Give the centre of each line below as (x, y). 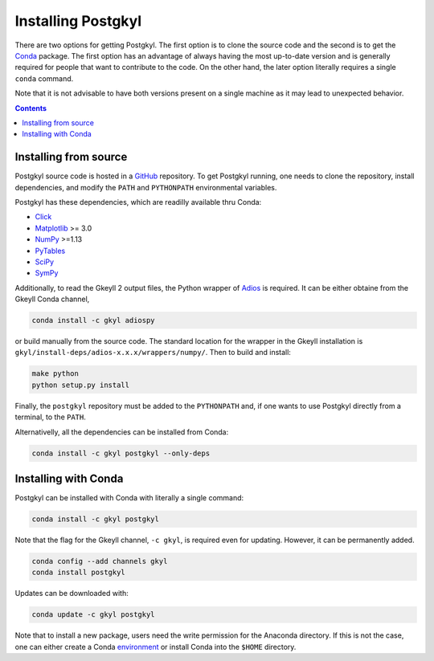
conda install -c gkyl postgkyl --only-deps (121, 453)
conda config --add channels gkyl (100, 561)
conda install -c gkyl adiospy (94, 320)
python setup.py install (81, 385)
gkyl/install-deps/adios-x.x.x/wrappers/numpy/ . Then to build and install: (153, 353)
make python (55, 374)
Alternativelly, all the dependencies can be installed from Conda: (122, 432)
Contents (31, 108)
